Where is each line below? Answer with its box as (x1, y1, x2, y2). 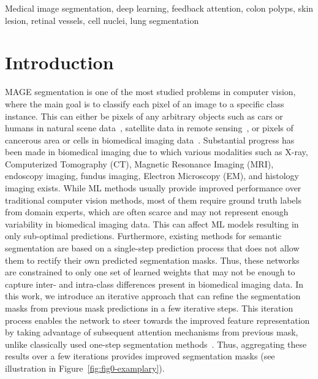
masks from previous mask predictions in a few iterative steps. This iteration (5, 302, 293, 314)
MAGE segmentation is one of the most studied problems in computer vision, (5, 85, 296, 98)
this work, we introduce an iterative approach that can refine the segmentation (5, 289, 301, 302)
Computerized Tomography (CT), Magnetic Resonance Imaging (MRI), (5, 157, 274, 170)
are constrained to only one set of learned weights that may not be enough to (5, 266, 295, 278)
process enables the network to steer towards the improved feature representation (5, 313, 310, 326)
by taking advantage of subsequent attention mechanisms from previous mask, (5, 326, 298, 339)
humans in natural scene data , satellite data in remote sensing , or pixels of (5, 121, 293, 134)
